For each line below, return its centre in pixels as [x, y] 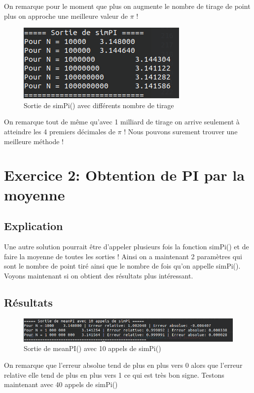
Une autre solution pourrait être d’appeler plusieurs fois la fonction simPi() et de [127, 246]
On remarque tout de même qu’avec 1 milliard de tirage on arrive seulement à [122, 122]
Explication [34, 226]
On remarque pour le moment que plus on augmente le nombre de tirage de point [127, 6]
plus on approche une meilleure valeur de [66, 16]
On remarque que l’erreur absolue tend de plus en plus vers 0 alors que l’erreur [123, 365]
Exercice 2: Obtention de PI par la [124, 175]
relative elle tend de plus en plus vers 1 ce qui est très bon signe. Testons [114, 374]
